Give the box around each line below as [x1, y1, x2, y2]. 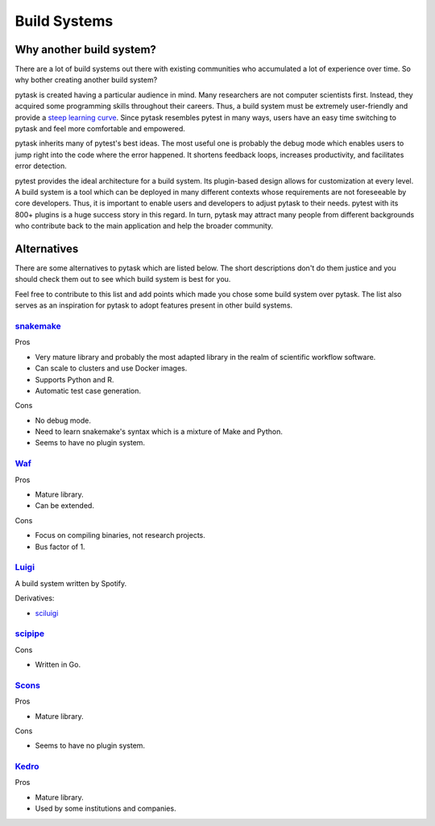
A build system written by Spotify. [14, 578, 127, 588]
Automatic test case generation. [35, 386, 141, 395]
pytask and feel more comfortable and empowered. [14, 124, 185, 134]
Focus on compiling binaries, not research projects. [35, 531, 205, 540]
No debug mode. [35, 415, 92, 425]
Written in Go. [35, 660, 81, 670]
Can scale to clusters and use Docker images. [35, 363, 188, 374]
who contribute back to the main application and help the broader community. [14, 221, 274, 231]
